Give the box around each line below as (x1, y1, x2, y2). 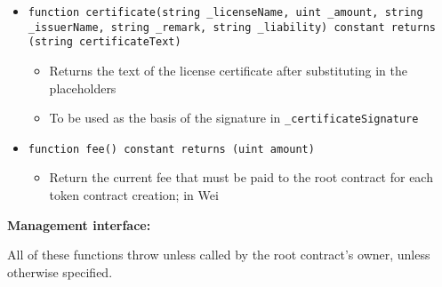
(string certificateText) (28, 36, 181, 49)
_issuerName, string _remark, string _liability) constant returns (28, 20, 436, 34)
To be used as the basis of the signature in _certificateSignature (49, 108, 419, 127)
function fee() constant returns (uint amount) (28, 142, 315, 155)
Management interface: (7, 215, 151, 234)
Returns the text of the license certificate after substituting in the (49, 60, 407, 79)
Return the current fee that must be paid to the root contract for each (49, 168, 433, 187)
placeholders (49, 78, 117, 97)
